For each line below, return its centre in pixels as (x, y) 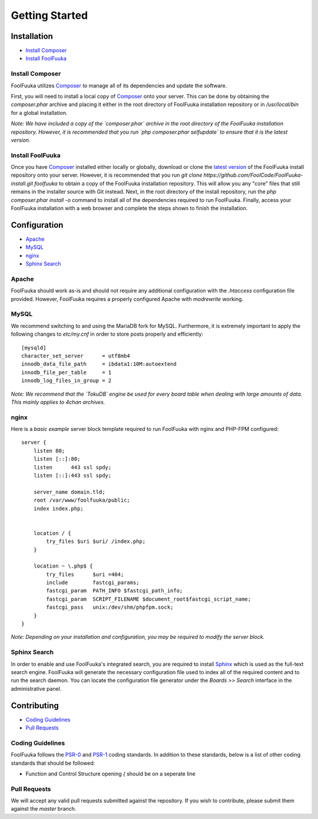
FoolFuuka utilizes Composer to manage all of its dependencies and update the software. (119, 85)
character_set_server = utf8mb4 (76, 356)
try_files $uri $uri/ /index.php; (96, 541)
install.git (22, 183)
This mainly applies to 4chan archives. (58, 402)
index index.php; (58, 508)
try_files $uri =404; (85, 574)
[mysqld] (34, 348)
